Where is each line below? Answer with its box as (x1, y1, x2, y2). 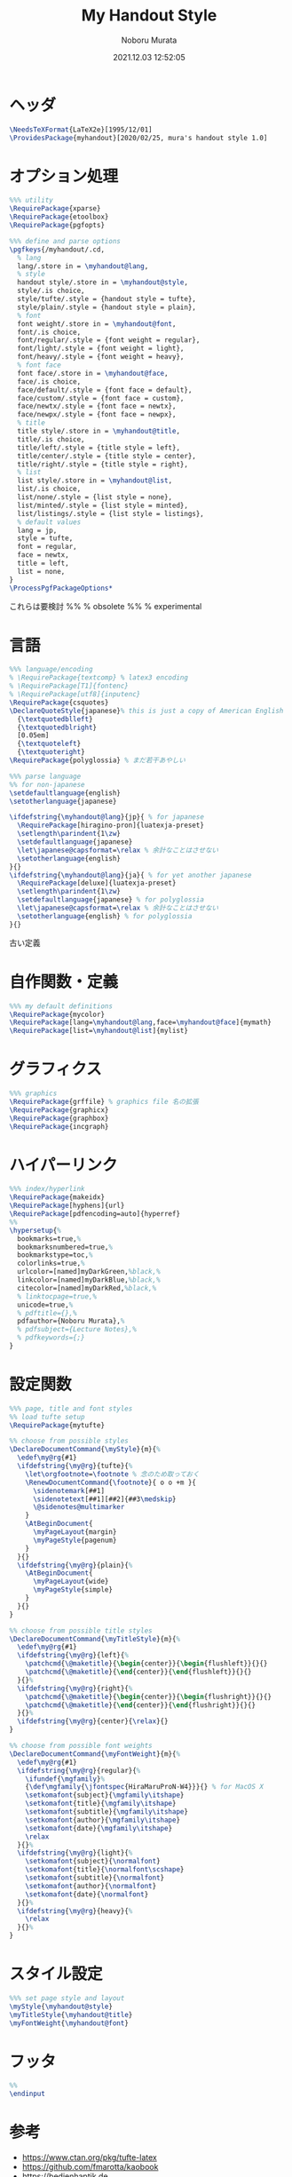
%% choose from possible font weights (9, 1742, 153, 1751)
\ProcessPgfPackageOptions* (9, 584, 114, 592)
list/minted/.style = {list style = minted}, (17, 501, 189, 510)
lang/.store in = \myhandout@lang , (17, 261, 149, 271)
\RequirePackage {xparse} (9, 204, 101, 213)
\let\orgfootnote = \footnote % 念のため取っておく (25, 1469, 200, 1479)
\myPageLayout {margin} (32, 1528, 117, 1537)
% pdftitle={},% (17, 1308, 77, 1317)
